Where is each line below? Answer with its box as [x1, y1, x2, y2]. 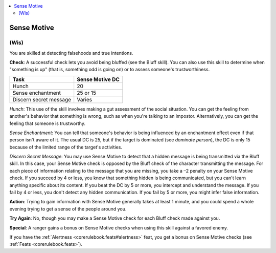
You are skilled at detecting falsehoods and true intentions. [9, 50, 133, 56]
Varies [77, 96, 92, 103]
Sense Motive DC [77, 76, 120, 83]
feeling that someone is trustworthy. [9, 120, 85, 126]
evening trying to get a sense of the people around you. [9, 205, 127, 212]
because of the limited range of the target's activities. [9, 144, 123, 150]
